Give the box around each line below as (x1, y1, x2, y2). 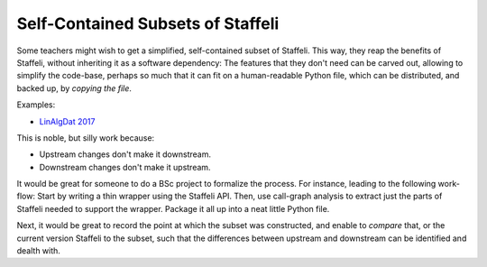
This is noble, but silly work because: (16, 132, 155, 143)
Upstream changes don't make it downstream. (39, 149, 212, 160)
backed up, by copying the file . (16, 82, 133, 94)
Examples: (16, 99, 56, 110)
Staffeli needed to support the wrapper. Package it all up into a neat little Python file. (16, 203, 330, 214)
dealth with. (16, 245, 60, 256)
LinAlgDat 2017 (39, 115, 96, 126)
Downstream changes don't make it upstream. (39, 161, 211, 172)
